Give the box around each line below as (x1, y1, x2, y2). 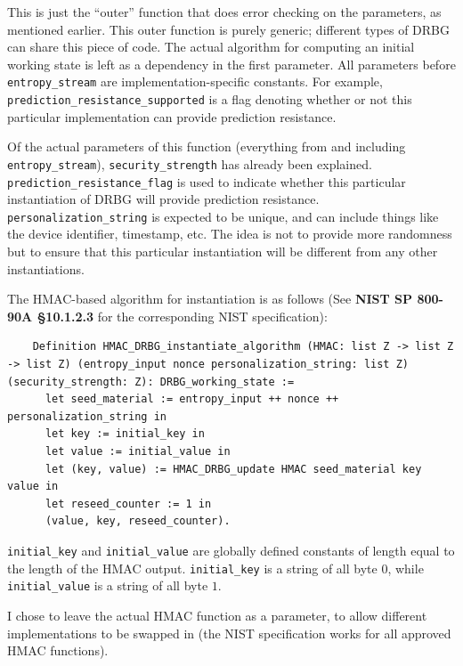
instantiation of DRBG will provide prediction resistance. (7, 190, 320, 208)
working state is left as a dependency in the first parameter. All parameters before (7, 54, 456, 73)
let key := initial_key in (45, 427, 205, 441)
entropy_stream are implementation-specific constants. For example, (7, 72, 383, 91)
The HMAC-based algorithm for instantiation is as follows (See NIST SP (7, 289, 413, 308)
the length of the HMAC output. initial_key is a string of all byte (7, 558, 378, 577)
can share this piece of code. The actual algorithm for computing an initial (7, 37, 415, 56)
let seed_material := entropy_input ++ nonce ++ (45, 393, 339, 406)
